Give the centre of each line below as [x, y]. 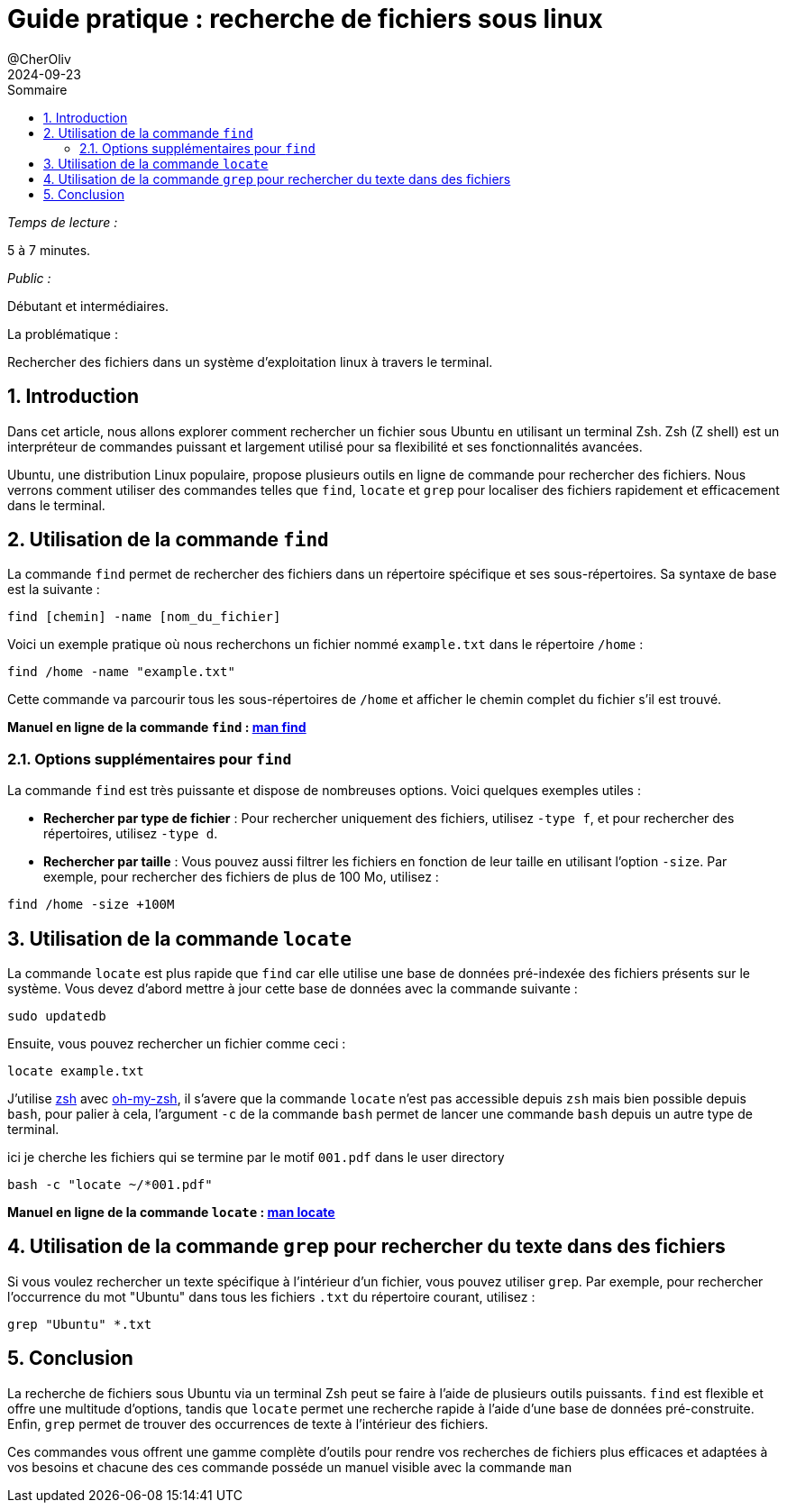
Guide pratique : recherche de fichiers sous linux [305, 19]
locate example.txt [76, 1071]
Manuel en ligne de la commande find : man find [157, 728]
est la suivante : [54, 590]
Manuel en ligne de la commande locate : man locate [171, 1213]
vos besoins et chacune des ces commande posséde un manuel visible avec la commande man [290, 1467]
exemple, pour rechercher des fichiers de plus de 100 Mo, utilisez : [241, 877]
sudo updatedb [57, 1016]
